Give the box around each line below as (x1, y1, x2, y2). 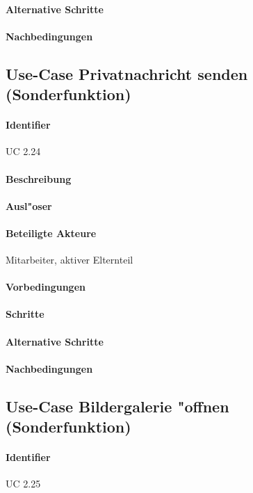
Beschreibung (6, 171, 72, 186)
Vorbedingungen (6, 280, 85, 294)
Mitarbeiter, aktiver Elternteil (6, 252, 133, 267)
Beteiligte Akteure (6, 225, 97, 240)
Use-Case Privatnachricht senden (6, 63, 248, 84)
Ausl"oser (6, 198, 52, 213)
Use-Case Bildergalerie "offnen (6, 395, 229, 417)
